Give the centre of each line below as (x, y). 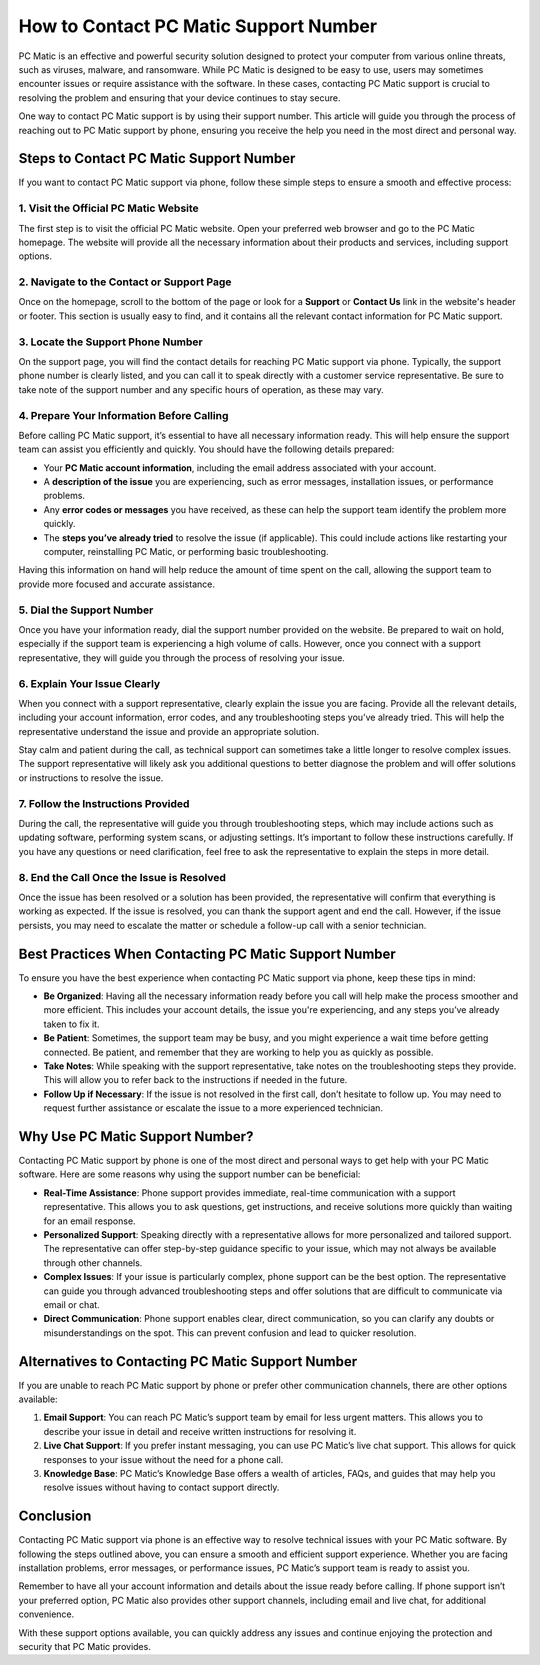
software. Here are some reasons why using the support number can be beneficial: (189, 1174)
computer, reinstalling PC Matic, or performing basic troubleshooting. (186, 552)
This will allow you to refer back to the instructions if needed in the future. (195, 1080)
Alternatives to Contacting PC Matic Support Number (188, 1361)
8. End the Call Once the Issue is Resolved (122, 877)
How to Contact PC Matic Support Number (198, 26)
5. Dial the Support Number (86, 610)
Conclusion (55, 1516)
